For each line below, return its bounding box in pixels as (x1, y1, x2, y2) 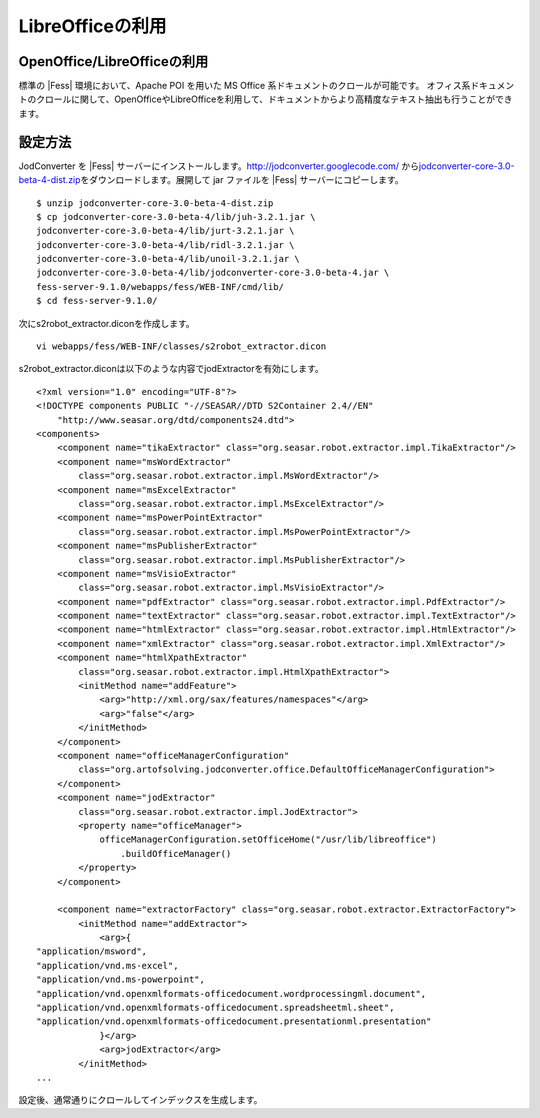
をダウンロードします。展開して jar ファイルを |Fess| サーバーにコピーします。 (80, 174, 404, 186)
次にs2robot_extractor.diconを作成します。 (18, 317, 195, 329)
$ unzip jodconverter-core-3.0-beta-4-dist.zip (36, 197, 274, 209)
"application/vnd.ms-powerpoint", (36, 974, 205, 985)
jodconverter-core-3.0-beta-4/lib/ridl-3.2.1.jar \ (36, 239, 295, 250)
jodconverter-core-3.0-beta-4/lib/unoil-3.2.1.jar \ (36, 253, 300, 265)
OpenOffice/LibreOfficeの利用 (18, 53, 209, 70)
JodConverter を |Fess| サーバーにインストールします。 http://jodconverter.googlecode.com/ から (18, 160, 420, 172)
